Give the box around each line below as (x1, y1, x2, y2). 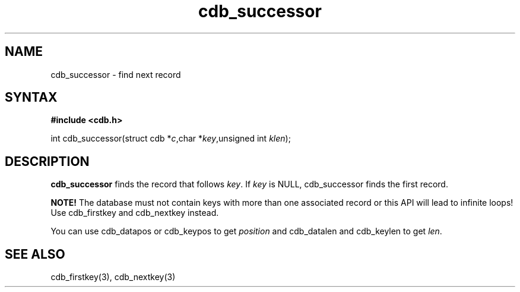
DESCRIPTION (5, 153, 90, 169)
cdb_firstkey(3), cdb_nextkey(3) (50, 272, 176, 282)
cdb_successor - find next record (50, 69, 181, 80)
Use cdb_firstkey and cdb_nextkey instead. (50, 208, 219, 218)
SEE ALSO (5, 246, 65, 262)
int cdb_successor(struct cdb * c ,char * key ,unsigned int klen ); (50, 133, 291, 144)
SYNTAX (5, 90, 58, 105)
